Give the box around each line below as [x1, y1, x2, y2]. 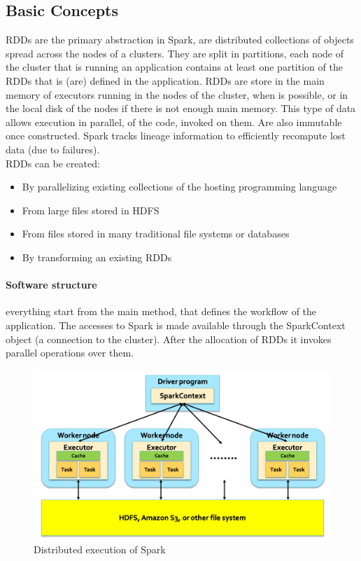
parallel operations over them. [6, 345, 134, 360]
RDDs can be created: [6, 155, 100, 170]
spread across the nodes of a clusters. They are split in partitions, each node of [6, 46, 344, 60]
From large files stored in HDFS [22, 202, 160, 217]
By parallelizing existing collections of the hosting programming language [22, 179, 337, 194]
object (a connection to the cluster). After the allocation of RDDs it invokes [6, 331, 332, 346]
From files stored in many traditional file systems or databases [22, 226, 290, 241]
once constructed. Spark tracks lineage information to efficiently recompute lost [6, 128, 346, 143]
